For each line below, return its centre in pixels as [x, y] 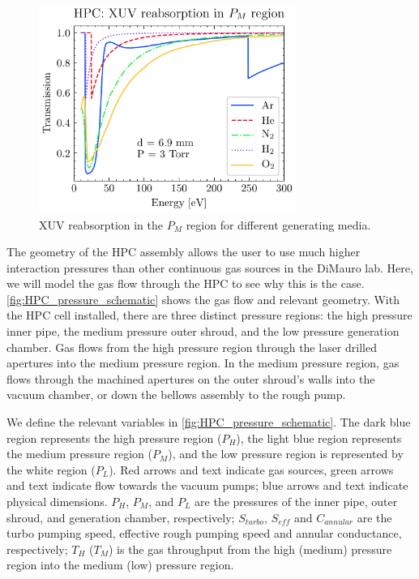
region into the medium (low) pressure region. [120, 565]
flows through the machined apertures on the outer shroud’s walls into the [191, 378]
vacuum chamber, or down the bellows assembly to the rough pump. [176, 395]
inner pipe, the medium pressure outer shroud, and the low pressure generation [203, 331]
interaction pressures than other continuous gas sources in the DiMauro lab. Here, [210, 267]
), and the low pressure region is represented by [286, 454]
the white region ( [51, 469]
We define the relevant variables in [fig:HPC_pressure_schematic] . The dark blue [209, 422]
